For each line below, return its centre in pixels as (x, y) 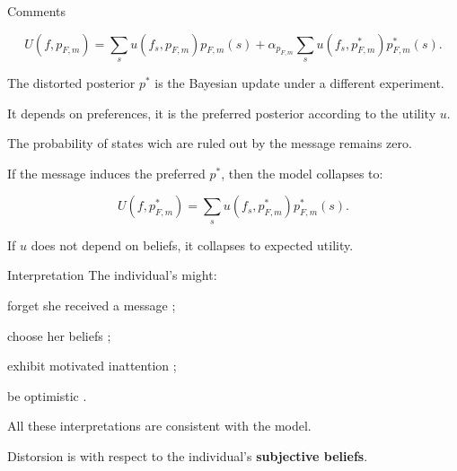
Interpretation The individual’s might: (112, 275)
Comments (37, 11)
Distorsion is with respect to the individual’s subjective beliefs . (188, 455)
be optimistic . (47, 395)
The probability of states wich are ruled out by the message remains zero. (210, 143)
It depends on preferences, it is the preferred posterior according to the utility (222, 113)
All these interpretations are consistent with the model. (159, 426)
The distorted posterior (71, 82)
